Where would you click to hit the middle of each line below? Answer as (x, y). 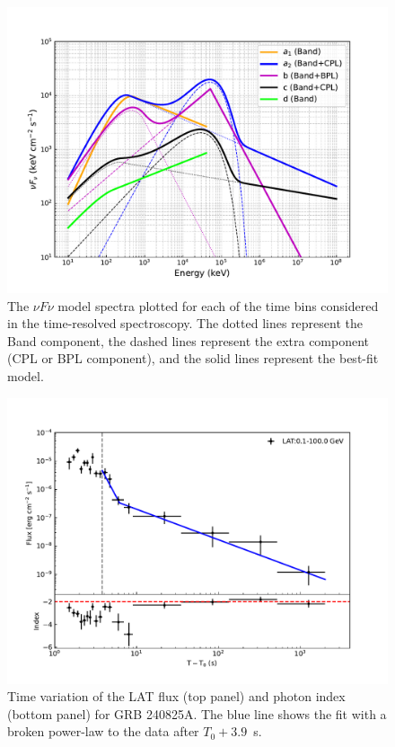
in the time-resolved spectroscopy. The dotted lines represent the (185, 323)
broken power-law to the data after (103, 731)
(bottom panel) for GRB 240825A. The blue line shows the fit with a (197, 713)
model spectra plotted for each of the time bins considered (218, 305)
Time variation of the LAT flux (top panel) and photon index (176, 696)
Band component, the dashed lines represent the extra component (189, 340)
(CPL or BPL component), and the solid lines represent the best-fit (193, 358)
